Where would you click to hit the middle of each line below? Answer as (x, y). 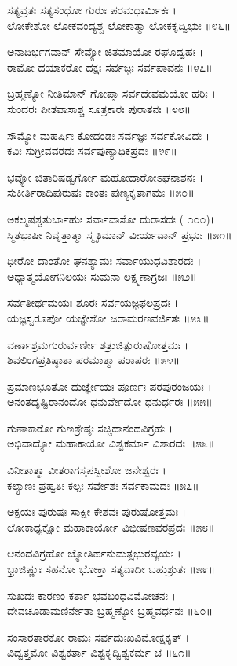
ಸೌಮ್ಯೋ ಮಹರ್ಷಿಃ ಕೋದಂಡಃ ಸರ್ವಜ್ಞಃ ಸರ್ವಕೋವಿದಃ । (108, 135)
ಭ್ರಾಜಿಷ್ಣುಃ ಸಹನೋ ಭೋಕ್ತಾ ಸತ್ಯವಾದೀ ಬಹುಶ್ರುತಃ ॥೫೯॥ (111, 569)
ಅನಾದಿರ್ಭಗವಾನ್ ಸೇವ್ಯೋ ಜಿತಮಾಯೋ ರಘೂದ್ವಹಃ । (106, 52)
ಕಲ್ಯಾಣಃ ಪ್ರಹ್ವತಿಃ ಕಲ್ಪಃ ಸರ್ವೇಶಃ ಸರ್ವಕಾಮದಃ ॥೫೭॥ (103, 485)
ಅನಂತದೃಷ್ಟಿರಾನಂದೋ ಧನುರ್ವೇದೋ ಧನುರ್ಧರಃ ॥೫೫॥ (110, 401)
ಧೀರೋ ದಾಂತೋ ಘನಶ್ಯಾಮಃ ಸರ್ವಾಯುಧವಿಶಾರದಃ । (104, 261)
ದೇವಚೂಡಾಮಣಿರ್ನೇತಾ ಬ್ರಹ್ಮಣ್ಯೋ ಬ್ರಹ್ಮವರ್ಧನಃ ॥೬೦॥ (110, 611)
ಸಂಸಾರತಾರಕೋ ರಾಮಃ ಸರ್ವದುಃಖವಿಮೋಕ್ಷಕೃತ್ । (98, 637)
